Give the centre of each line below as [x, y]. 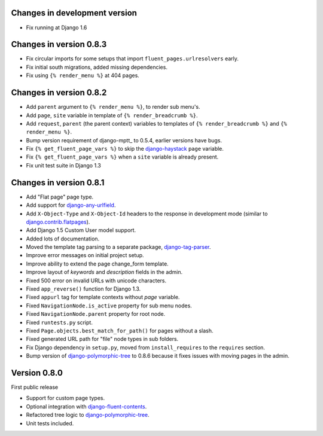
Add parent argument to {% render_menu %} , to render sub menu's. [113, 107]
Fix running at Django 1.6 [57, 28]
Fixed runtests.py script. [59, 322]
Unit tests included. [50, 423]
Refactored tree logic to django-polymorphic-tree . [88, 415]
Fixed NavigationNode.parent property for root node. [96, 314]
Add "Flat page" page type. [60, 197]
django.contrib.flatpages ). [58, 222]
